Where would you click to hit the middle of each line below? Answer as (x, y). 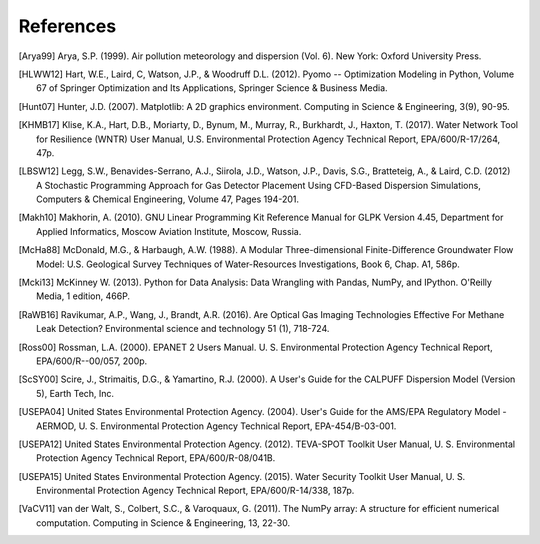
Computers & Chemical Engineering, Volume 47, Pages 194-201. (168, 199)
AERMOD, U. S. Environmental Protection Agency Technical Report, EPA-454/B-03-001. (216, 426)
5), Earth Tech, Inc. (75, 393)
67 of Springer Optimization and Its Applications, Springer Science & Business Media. (212, 88)
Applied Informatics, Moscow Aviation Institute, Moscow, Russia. (169, 231)
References (67, 26)
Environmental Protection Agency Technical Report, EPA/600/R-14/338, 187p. (195, 491)
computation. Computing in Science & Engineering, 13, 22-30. (163, 522)
